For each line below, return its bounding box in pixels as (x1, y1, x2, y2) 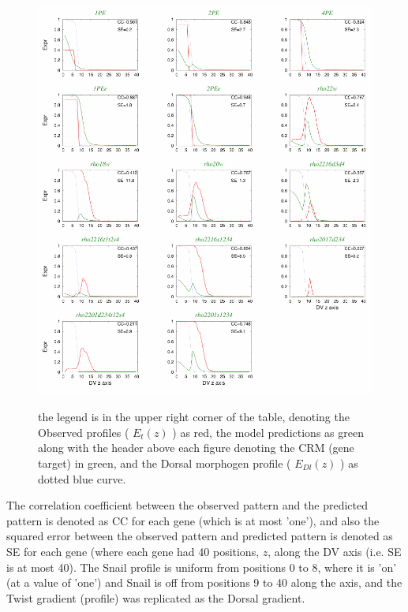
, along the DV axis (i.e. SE (268, 543, 402, 559)
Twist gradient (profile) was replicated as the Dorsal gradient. (6, 589, 305, 606)
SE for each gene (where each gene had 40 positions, (6, 543, 260, 559)
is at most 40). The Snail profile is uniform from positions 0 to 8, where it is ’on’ (6, 558, 397, 575)
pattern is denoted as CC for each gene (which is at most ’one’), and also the (6, 512, 380, 528)
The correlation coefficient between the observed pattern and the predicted (6, 497, 368, 513)
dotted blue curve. (38, 470, 126, 487)
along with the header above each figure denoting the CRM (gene (38, 439, 354, 456)
